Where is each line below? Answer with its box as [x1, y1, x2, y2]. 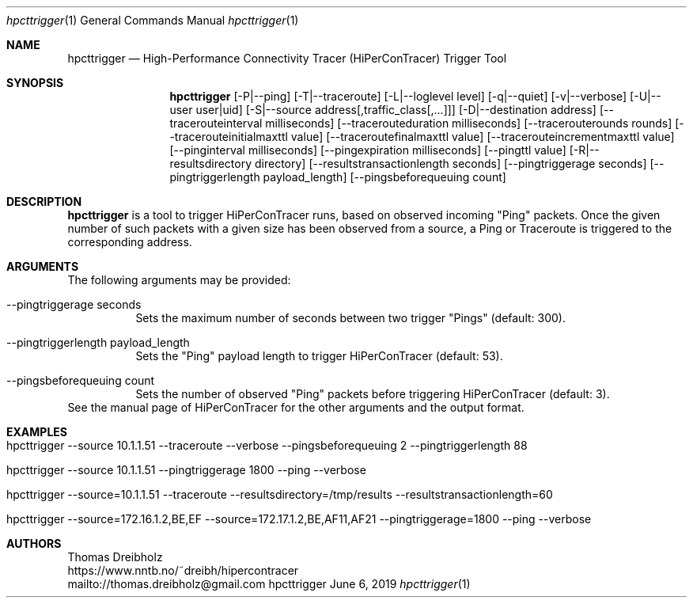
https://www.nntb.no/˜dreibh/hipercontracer [67, 564, 299, 577]
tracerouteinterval [169, 116, 263, 130]
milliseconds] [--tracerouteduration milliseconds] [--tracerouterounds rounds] [265, 116, 672, 130]
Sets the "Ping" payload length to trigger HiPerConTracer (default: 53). [135, 349, 503, 363]
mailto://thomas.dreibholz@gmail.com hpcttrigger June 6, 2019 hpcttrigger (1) [67, 577, 471, 591]
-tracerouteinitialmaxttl [169, 130, 288, 143]
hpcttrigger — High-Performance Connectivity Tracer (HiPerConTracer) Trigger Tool [67, 51, 507, 65]
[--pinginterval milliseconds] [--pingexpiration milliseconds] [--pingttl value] [169, 143, 566, 157]
